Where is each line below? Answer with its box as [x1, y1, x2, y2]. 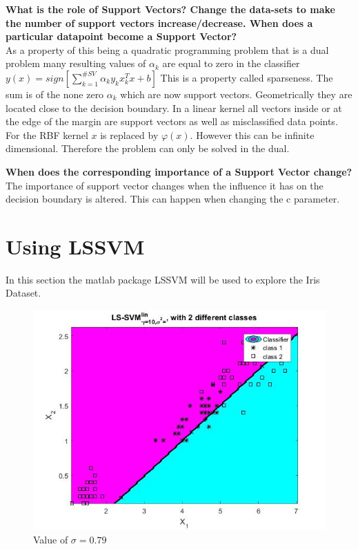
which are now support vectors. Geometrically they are [120, 86, 352, 101]
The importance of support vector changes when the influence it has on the [6, 178, 324, 192]
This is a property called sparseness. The [160, 70, 333, 84]
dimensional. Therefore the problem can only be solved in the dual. [6, 141, 290, 156]
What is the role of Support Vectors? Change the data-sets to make [6, 2, 335, 16]
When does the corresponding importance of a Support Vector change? [6, 164, 352, 178]
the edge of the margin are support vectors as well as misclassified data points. [6, 114, 338, 129]
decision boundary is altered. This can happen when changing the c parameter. [6, 192, 340, 206]
